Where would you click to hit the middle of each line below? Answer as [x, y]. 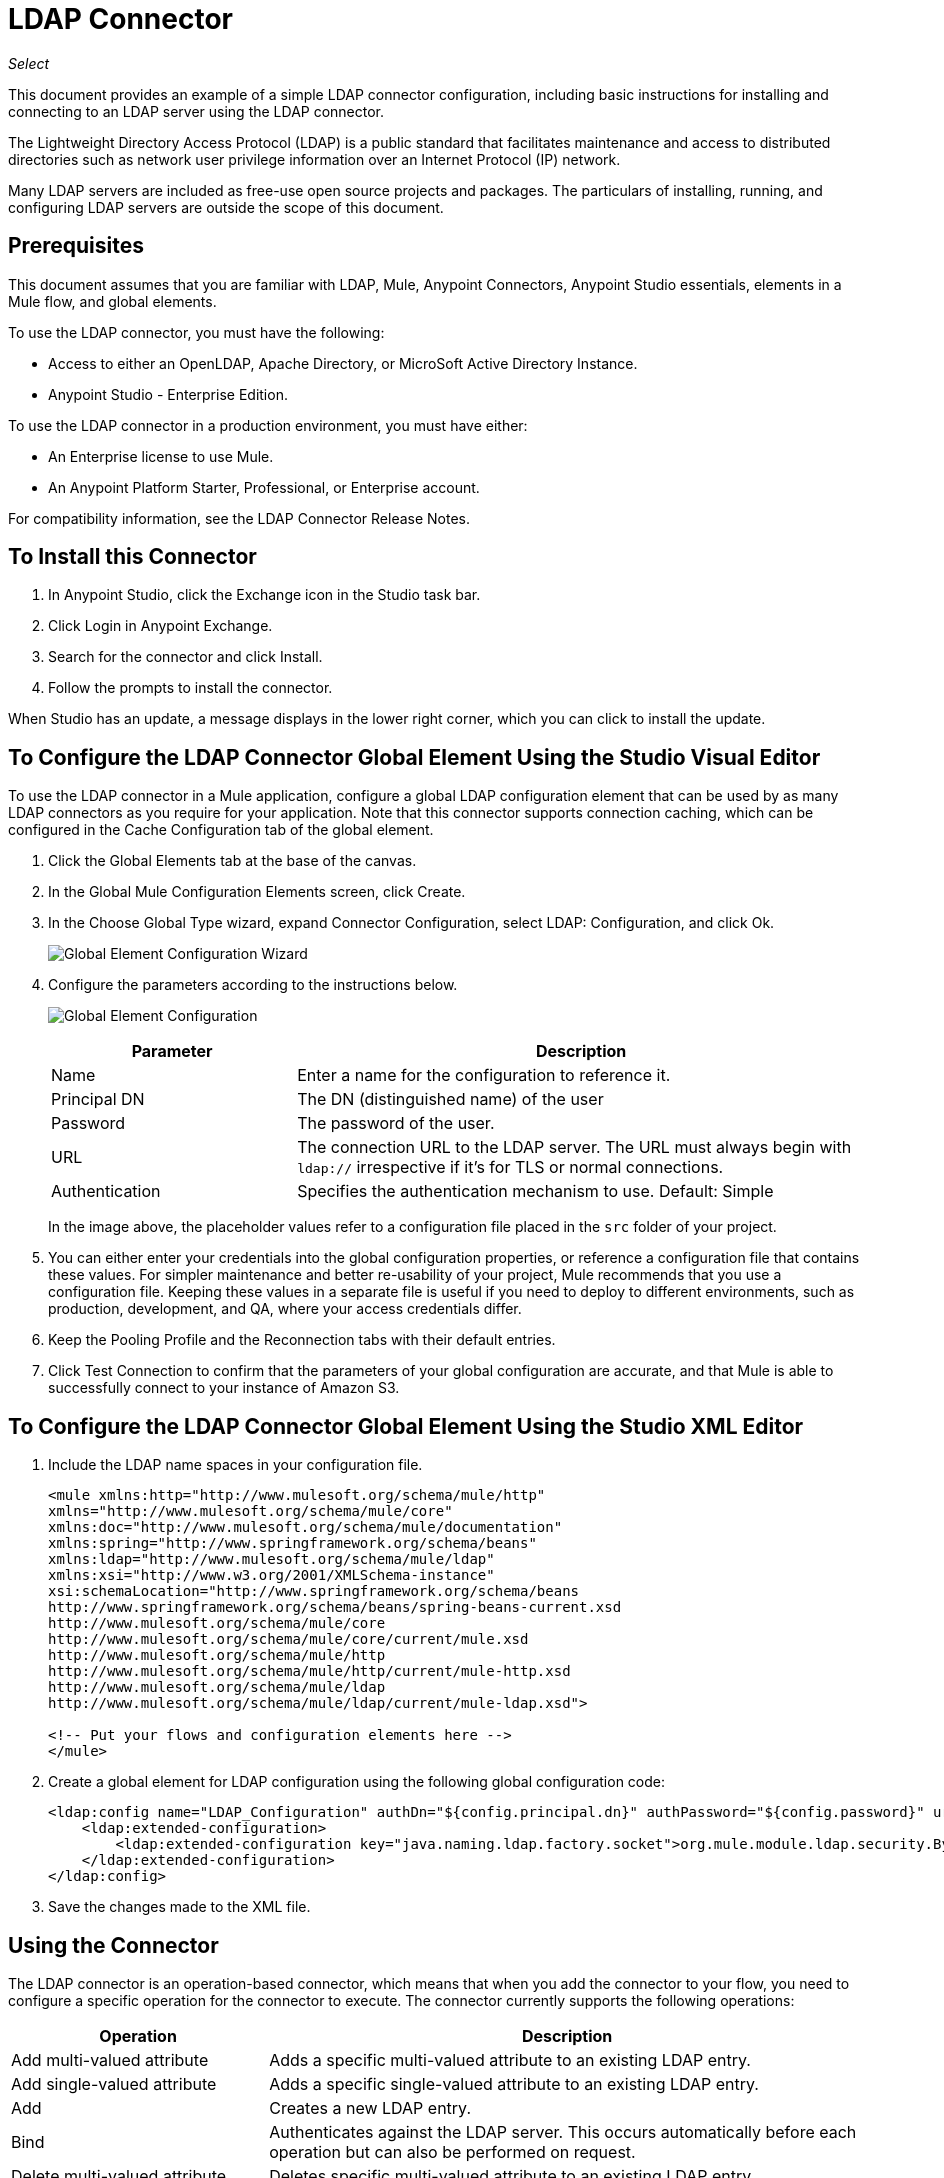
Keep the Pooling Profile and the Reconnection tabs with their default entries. [302, 1340]
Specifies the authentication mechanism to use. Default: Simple [535, 1191]
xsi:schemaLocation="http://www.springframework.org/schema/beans [314, 1591]
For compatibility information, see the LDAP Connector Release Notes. [239, 518]
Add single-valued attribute [114, 2083]
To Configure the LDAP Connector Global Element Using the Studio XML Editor [406, 1426]
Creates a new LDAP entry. [370, 2107]
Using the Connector [113, 1945]
